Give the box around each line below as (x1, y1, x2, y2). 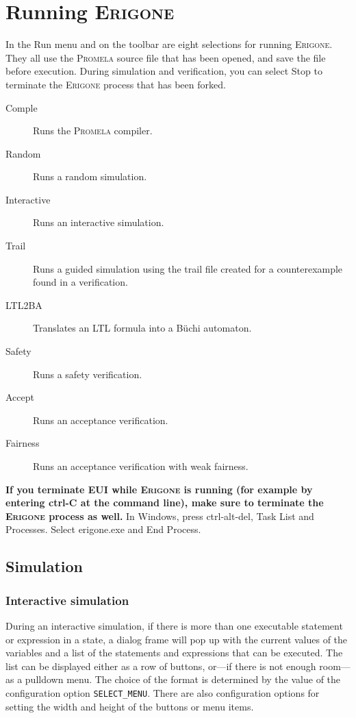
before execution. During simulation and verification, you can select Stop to (5, 64, 322, 78)
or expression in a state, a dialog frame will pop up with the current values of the (5, 632, 348, 646)
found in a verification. (33, 275, 128, 289)
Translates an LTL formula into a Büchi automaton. (33, 321, 252, 335)
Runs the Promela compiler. (33, 123, 153, 138)
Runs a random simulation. (33, 169, 147, 184)
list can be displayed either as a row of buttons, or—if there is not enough (5, 658, 316, 673)
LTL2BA (5, 297, 42, 312)
